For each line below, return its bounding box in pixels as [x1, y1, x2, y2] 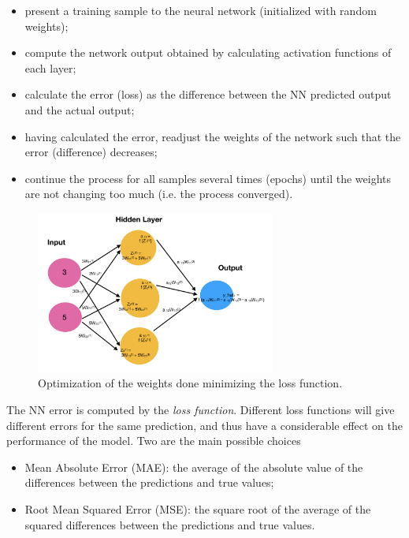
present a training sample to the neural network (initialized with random [24, 2, 377, 18]
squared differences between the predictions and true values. [24, 516, 315, 532]
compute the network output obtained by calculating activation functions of [24, 44, 392, 61]
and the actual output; [24, 101, 135, 118]
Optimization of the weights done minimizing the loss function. [38, 375, 343, 391]
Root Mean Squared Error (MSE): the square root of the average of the [24, 500, 371, 517]
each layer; [24, 59, 76, 76]
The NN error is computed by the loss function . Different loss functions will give [6, 401, 395, 417]
